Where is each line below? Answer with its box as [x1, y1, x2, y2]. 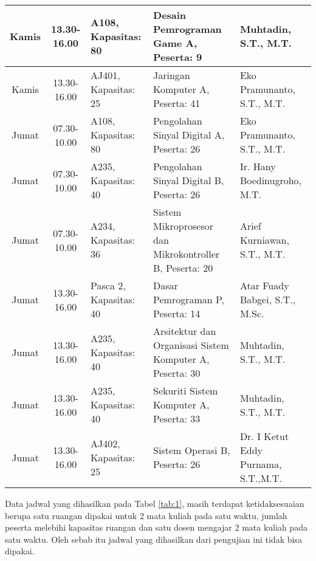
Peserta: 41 [153, 96, 201, 110]
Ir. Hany [239, 159, 276, 173]
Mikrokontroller [153, 247, 220, 261]
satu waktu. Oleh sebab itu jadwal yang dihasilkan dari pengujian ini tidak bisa [5, 532, 302, 545]
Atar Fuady [239, 278, 289, 292]
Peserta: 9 [153, 50, 202, 64]
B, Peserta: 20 [153, 261, 213, 275]
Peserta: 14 [153, 306, 201, 320]
